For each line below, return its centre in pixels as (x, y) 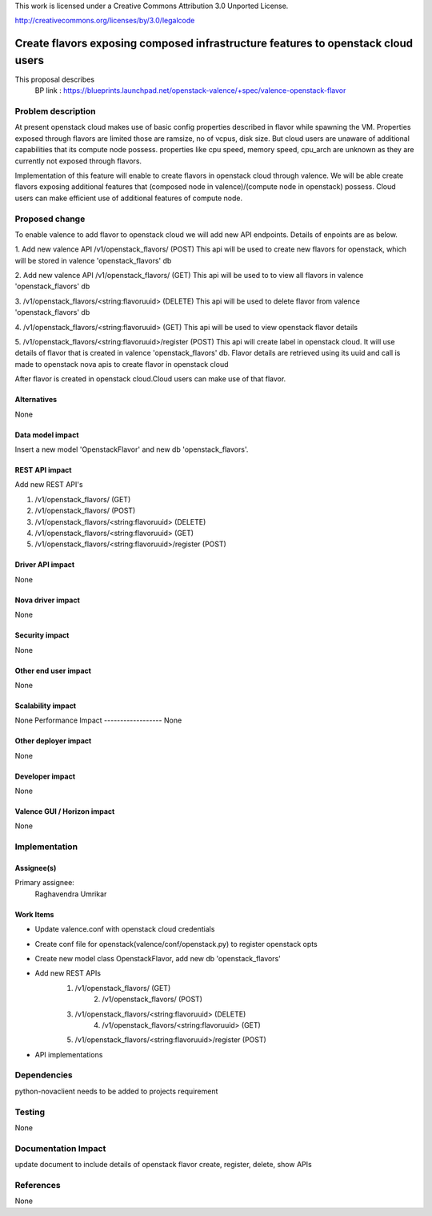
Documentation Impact (60, 1148)
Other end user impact (53, 670)
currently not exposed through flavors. (78, 161)
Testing (30, 1112)
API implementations (69, 1054)
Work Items (34, 914)
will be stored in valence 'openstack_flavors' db (93, 260)
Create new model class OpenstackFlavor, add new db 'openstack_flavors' (158, 958)
